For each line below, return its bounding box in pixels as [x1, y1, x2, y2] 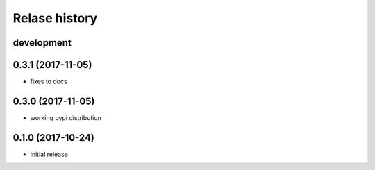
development [12, 37, 72, 49]
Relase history [12, 10, 98, 26]
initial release [30, 150, 69, 158]
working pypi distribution [30, 113, 102, 121]
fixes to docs [30, 77, 67, 86]
